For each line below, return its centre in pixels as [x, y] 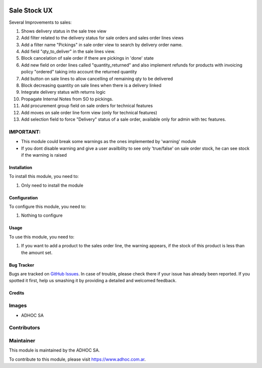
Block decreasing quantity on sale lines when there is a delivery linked [91, 85]
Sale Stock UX [31, 10]
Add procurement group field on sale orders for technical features [87, 106]
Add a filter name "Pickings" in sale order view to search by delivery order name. [102, 45]
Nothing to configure [42, 215]
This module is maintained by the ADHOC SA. [55, 350]
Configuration [24, 198]
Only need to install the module [52, 185]
